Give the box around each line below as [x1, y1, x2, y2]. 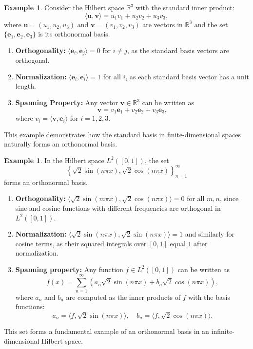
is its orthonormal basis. [38, 29, 110, 39]
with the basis [188, 292, 230, 302]
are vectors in [142, 19, 183, 29]
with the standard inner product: [136, 2, 234, 12]
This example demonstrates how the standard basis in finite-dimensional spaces [4, 129, 241, 139]
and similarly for [185, 229, 235, 239]
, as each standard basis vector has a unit [125, 71, 250, 81]
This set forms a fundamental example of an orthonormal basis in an [4, 326, 209, 336]
